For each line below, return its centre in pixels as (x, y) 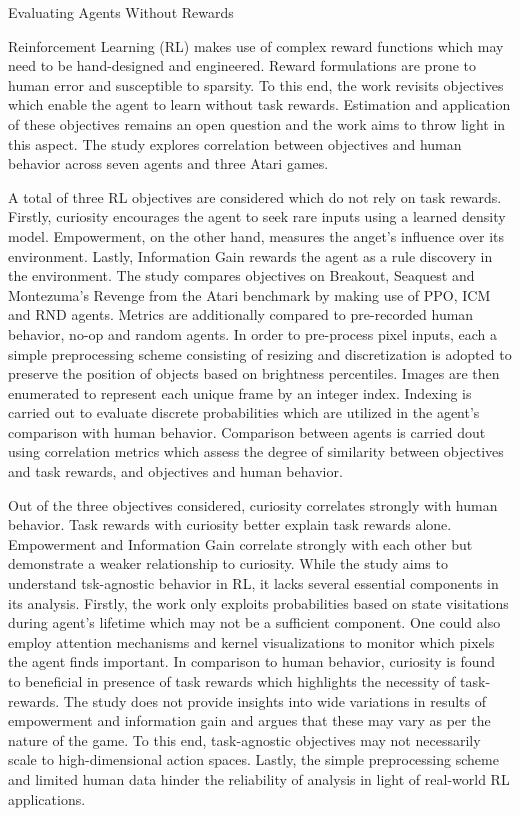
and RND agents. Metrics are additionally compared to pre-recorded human (241, 314)
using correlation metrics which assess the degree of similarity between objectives (256, 451)
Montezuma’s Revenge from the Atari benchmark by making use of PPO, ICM (249, 294)
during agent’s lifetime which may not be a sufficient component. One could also (254, 622)
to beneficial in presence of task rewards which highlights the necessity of (232, 681)
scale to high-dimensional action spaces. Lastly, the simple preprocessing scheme (253, 759)
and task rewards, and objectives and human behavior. (175, 471)
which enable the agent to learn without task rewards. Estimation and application (259, 104)
